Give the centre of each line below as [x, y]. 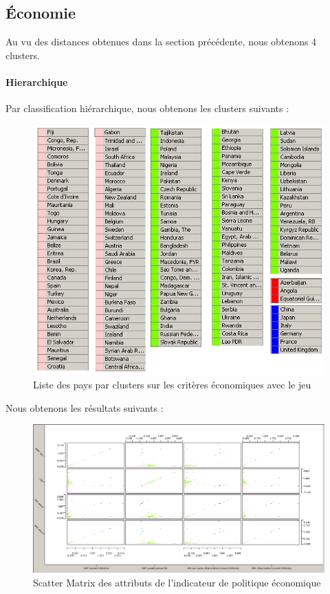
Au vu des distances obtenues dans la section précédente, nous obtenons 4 [161, 42]
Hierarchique [37, 81]
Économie [41, 13]
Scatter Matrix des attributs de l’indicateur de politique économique [177, 582]
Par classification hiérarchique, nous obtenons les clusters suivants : [147, 108]
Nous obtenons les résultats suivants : [85, 407]
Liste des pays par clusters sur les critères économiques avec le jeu [172, 385]
